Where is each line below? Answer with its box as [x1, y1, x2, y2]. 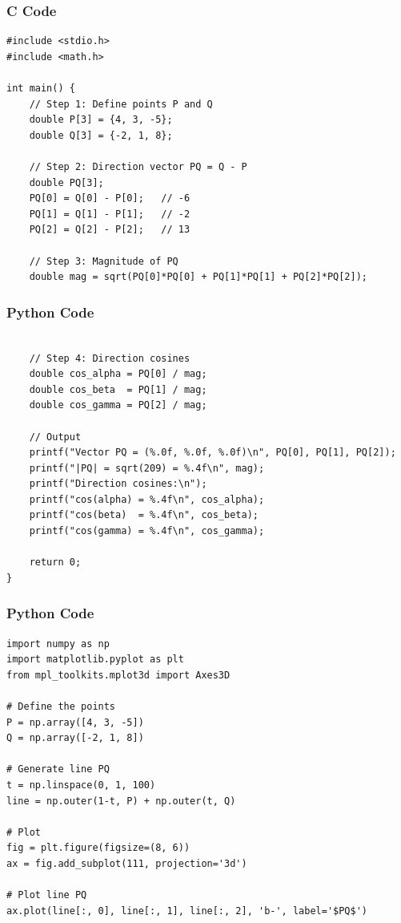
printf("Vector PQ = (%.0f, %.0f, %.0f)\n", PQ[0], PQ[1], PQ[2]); [29, 447, 396, 459]
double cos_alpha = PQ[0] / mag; [29, 368, 207, 380]
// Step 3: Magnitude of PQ [29, 255, 178, 267]
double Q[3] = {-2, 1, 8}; [29, 129, 173, 141]
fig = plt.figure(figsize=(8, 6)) [6, 842, 190, 854]
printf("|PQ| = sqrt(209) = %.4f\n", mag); [29, 462, 265, 474]
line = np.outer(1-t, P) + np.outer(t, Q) [6, 795, 236, 807]
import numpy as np [6, 638, 110, 650]
